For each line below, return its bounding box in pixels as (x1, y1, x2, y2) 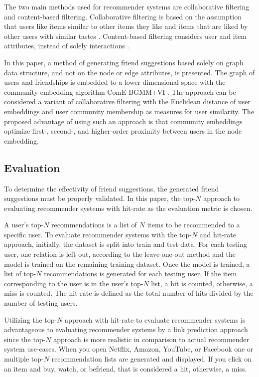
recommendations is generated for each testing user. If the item (44, 268, 237, 279)
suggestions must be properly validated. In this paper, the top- (4, 193, 196, 203)
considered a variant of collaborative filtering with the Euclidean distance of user (4, 96, 251, 107)
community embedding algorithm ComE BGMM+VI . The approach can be (4, 86, 236, 97)
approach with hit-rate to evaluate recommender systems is (65, 314, 246, 325)
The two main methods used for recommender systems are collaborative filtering (4, 1, 250, 11)
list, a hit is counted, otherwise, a (151, 278, 253, 288)
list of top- (4, 268, 36, 279)
